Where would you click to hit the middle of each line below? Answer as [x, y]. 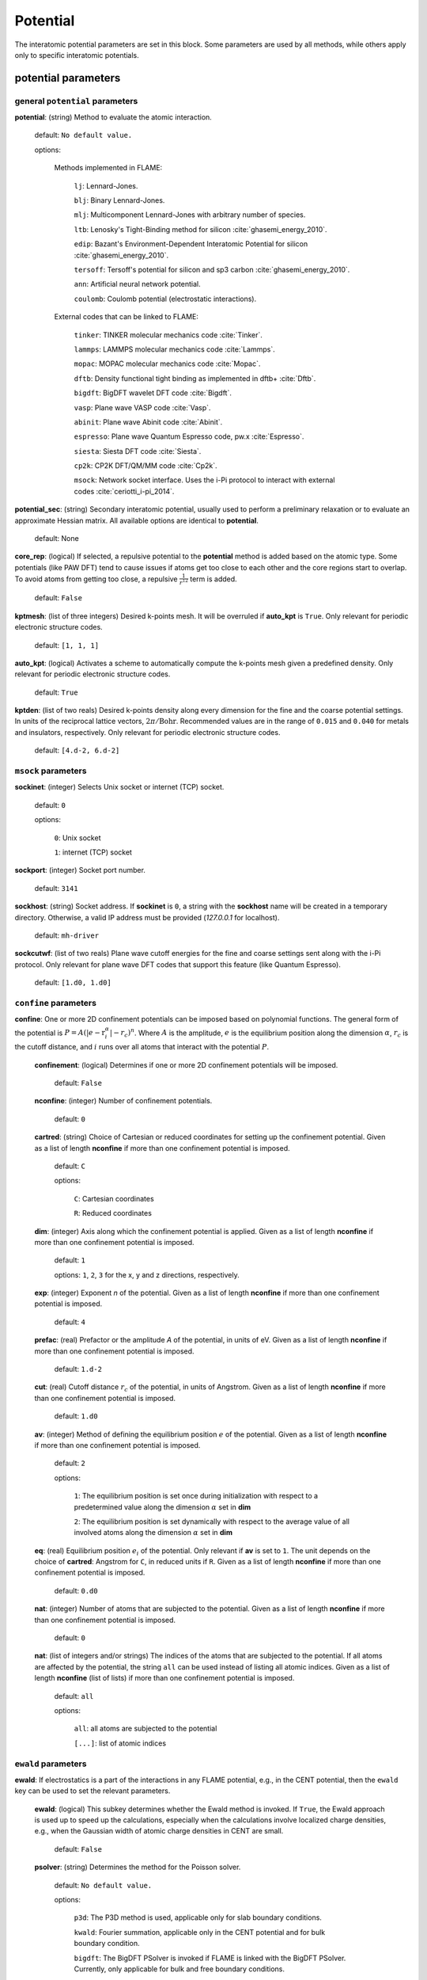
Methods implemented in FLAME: [108, 168]
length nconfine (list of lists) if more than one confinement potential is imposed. [164, 1678]
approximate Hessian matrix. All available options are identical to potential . [136, 520]
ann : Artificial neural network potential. [137, 284]
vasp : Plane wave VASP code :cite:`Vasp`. [142, 407]
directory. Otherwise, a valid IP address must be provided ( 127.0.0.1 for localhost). [147, 917]
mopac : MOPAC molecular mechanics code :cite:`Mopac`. [167, 364]
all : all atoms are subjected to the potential [145, 1729]
